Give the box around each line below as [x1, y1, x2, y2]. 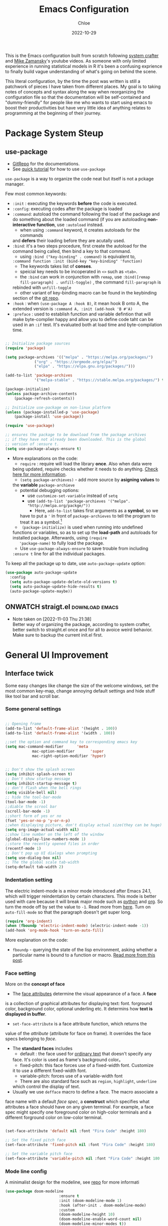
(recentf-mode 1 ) [5, 846, 41, 851]
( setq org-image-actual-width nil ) [5, 827, 79, 832]
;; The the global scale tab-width [5, 860, 79, 865]
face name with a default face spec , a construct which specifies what [5, 1098, 150, 1104]
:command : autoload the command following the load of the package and [12, 211, 160, 217]
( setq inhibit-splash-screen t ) [5, 771, 72, 776]
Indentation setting [5, 876, 52, 883]
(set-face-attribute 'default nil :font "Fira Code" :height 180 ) [5, 1128, 146, 1133]
